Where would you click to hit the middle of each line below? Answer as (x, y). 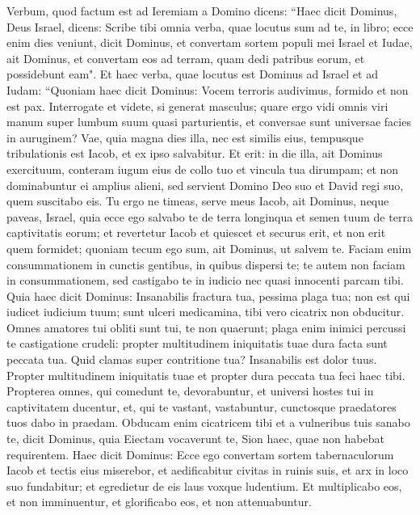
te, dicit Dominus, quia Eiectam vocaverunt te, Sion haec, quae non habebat (195, 439)
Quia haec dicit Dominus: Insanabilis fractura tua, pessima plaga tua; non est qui (208, 295)
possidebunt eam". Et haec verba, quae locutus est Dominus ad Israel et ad (192, 74)
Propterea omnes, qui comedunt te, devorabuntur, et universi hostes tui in (190, 391)
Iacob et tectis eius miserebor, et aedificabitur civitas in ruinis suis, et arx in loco (208, 470)
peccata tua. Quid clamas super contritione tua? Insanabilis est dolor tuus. (192, 359)
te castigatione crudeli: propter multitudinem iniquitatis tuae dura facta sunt (197, 343)
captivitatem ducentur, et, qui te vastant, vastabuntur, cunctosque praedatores (202, 406)
